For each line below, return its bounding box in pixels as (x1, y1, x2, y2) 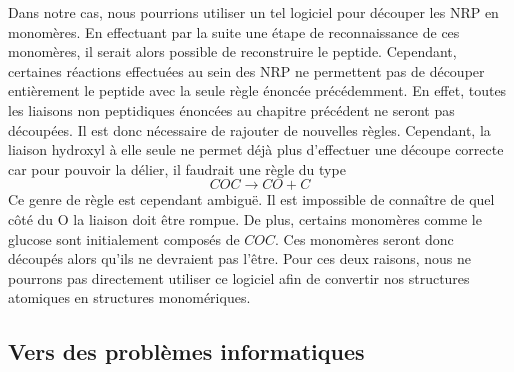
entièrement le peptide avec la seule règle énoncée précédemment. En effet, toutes (8, 80, 507, 101)
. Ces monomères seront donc (275, 228, 454, 249)
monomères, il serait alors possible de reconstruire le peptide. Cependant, (8, 41, 457, 62)
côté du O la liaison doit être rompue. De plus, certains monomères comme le (8, 208, 482, 229)
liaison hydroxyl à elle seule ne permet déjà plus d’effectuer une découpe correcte (8, 139, 504, 160)
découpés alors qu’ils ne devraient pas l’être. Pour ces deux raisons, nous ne (8, 248, 471, 269)
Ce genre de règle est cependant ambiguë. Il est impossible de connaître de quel (8, 189, 495, 210)
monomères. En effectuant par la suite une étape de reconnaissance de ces (8, 21, 460, 42)
